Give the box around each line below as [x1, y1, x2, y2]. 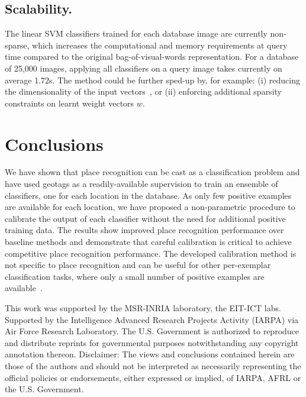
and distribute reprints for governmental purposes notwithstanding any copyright [5, 336, 299, 348]
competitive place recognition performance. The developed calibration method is [5, 247, 297, 259]
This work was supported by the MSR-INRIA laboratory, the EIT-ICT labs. [5, 302, 281, 314]
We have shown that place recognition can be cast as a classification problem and [5, 166, 300, 178]
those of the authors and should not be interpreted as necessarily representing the [5, 359, 301, 372]
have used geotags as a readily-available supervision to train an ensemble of [5, 177, 278, 190]
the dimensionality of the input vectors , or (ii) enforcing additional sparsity [5, 85, 282, 98]
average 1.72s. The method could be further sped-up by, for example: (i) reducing [5, 73, 300, 86]
